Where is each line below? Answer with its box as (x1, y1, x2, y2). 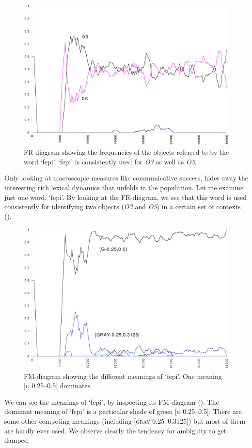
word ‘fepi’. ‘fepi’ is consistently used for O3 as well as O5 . (24, 156, 197, 166)
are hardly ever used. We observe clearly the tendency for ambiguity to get (4, 425, 227, 435)
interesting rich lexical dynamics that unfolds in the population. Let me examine (4, 182, 244, 193)
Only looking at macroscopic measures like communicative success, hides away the (4, 173, 248, 183)
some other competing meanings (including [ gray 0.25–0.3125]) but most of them (4, 416, 246, 426)
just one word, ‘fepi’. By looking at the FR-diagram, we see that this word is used (4, 192, 247, 202)
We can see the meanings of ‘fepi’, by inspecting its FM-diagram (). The (4, 396, 219, 407)
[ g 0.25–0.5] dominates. (24, 380, 92, 391)
